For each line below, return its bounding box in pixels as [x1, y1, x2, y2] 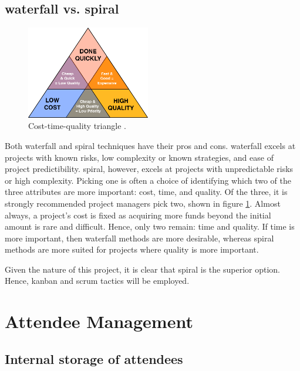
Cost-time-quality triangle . [28, 120, 126, 132]
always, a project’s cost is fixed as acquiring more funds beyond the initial [5, 208, 271, 221]
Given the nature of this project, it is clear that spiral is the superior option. [5, 263, 280, 275]
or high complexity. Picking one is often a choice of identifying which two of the [5, 174, 291, 186]
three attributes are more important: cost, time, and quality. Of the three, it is [5, 185, 288, 198]
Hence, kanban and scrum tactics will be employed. [5, 274, 190, 287]
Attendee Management [5, 309, 193, 333]
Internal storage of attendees [5, 349, 183, 367]
